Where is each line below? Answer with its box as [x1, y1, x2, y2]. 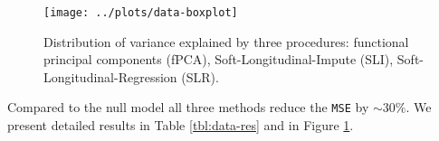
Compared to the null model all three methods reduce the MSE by [7, 98, 369, 117]
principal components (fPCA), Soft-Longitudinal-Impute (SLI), [43, 50, 394, 69]
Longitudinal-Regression [43, 67, 177, 86]
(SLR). [181, 67, 219, 86]
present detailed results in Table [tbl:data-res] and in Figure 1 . [7, 116, 354, 135]
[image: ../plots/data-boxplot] [43, 6, 238, 19]
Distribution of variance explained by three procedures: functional [43, 32, 409, 51]
